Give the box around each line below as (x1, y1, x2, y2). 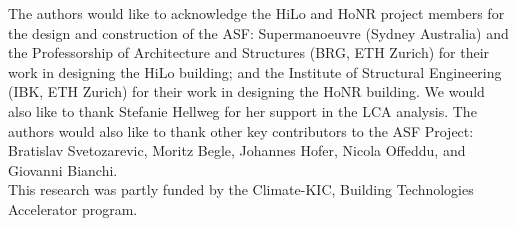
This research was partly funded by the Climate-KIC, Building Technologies (8, 179, 474, 200)
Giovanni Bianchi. (8, 159, 118, 180)
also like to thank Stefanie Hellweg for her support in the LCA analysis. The (8, 100, 477, 121)
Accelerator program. (8, 198, 138, 219)
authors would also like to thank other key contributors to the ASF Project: (8, 120, 474, 141)
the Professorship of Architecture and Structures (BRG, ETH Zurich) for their (8, 42, 490, 63)
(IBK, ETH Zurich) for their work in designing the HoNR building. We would (8, 81, 485, 102)
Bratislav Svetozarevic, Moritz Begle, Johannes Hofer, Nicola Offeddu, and (8, 140, 466, 161)
